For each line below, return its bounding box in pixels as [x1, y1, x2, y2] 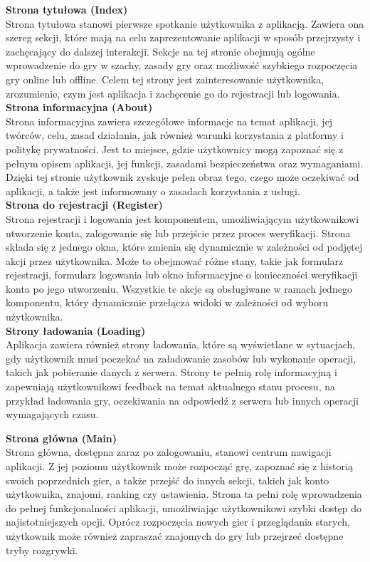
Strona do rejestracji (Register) [6, 197, 163, 212]
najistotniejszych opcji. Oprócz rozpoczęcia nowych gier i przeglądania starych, [6, 514, 350, 529]
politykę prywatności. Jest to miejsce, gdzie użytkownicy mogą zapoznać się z [6, 141, 344, 156]
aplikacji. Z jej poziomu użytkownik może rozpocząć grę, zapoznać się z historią [6, 459, 353, 473]
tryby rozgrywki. [6, 542, 78, 557]
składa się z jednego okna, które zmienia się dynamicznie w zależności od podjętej [6, 239, 363, 254]
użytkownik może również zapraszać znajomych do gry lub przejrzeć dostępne [6, 528, 344, 543]
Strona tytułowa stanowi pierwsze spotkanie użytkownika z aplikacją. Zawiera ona [6, 16, 364, 31]
